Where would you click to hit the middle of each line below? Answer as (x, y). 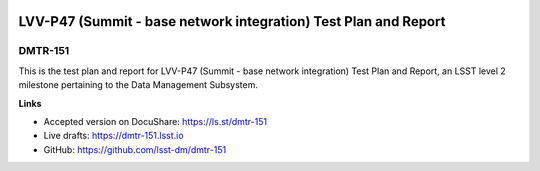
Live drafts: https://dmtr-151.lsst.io (113, 136)
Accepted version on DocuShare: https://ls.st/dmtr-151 (155, 121)
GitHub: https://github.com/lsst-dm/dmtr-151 (135, 149)
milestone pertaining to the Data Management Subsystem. (138, 85)
